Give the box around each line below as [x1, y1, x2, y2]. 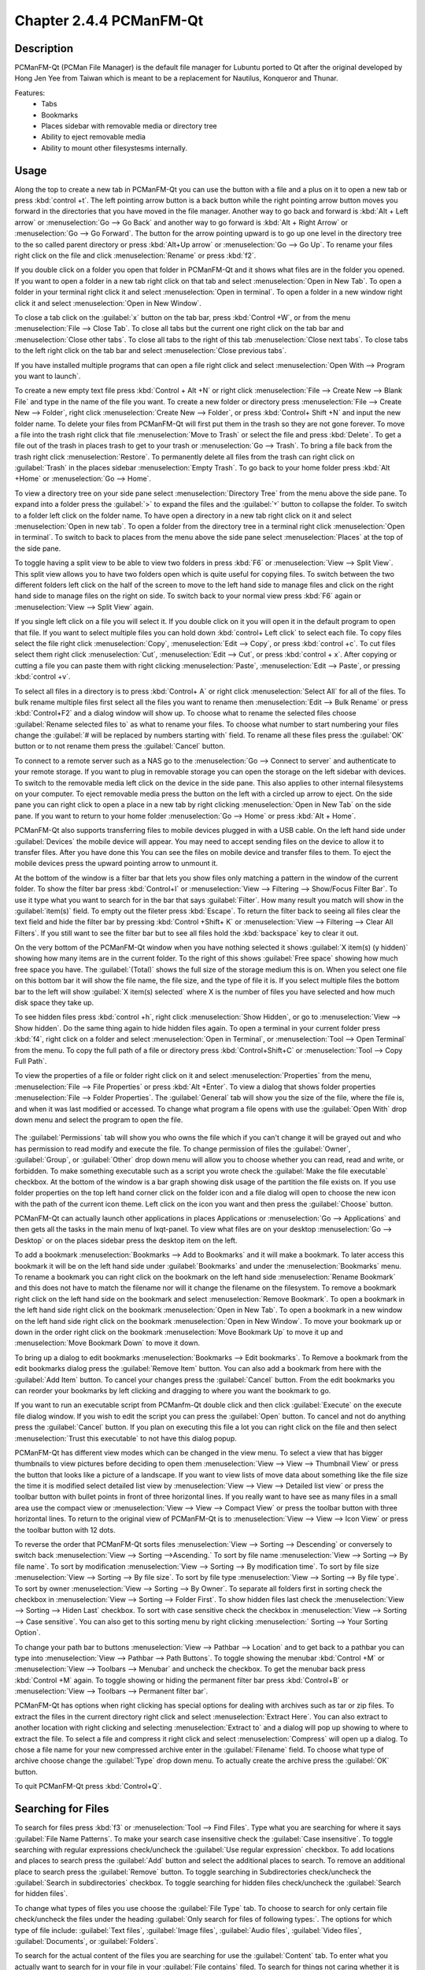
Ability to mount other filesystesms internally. [41, 143, 188, 153]
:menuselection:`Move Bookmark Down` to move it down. [14, 1338, 201, 1347]
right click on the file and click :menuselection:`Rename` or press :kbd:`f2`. [14, 251, 257, 260]
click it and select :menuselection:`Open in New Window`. [14, 298, 202, 307]
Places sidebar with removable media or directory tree [41, 121, 217, 131]
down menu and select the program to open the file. [14, 1115, 183, 1124]
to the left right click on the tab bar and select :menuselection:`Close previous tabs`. [14, 346, 287, 355]
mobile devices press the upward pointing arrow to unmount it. [14, 859, 218, 868]
